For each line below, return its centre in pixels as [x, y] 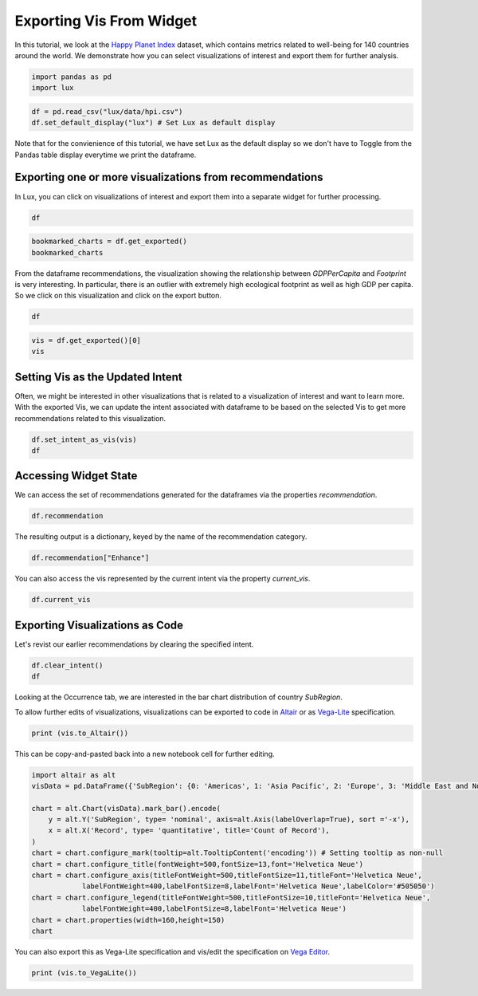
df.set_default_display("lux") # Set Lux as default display [153, 123]
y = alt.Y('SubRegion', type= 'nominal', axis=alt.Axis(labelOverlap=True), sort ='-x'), [229, 820]
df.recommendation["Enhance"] [90, 558]
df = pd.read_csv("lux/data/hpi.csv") [107, 111]
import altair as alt [74, 775]
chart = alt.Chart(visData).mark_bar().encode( [126, 808]
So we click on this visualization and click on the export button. [118, 296]
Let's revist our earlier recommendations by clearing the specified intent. [134, 644]
